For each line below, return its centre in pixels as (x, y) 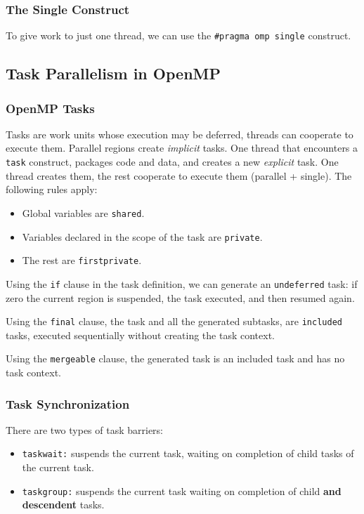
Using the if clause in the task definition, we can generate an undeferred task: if (182, 283)
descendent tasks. (63, 505)
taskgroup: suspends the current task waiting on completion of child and (182, 490)
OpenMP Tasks (50, 108)
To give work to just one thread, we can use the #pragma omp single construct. (178, 35)
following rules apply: (52, 189)
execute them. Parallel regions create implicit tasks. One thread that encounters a (182, 148)
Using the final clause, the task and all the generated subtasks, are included (174, 321)
